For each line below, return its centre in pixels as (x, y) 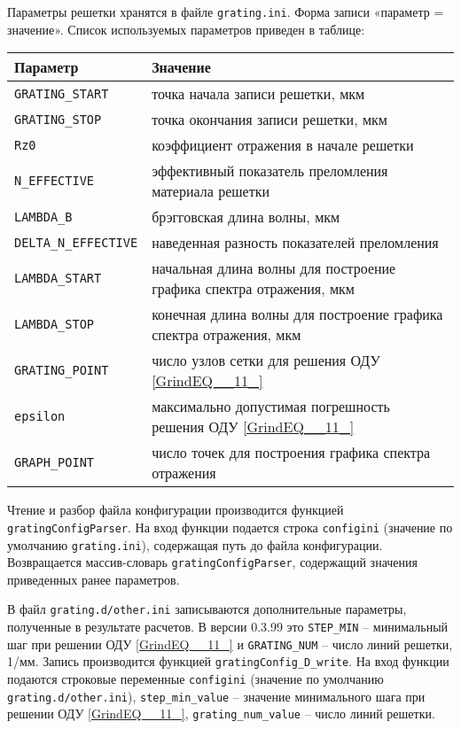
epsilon (40, 417)
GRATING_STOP (58, 119)
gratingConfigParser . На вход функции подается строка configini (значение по (230, 527)
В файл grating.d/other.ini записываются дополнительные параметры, (207, 609)
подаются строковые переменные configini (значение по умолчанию (195, 679)
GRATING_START (62, 93)
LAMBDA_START (58, 279)
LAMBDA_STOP (55, 325)
